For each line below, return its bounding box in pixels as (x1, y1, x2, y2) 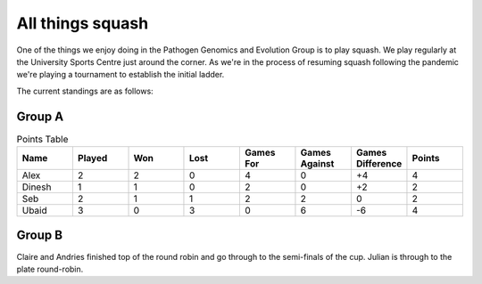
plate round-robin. (16, 264, 84, 274)
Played (77, 152, 108, 164)
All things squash (16, 13, 149, 33)
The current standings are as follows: (16, 85, 154, 96)
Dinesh (21, 181, 52, 193)
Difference (355, 158, 403, 169)
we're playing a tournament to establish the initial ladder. (16, 69, 225, 80)
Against (300, 158, 335, 169)
